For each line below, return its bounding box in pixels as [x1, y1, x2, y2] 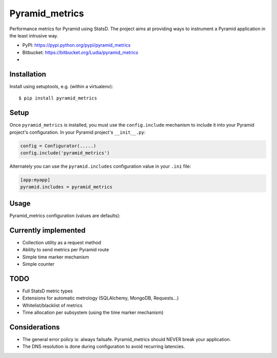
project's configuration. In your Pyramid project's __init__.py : [9, 129, 146, 135]
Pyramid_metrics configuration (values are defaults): [9, 212, 121, 218]
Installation [9, 70, 46, 78]
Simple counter [22, 261, 55, 267]
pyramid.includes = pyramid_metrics [20, 184, 113, 190]
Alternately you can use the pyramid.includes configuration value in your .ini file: [9, 163, 191, 169]
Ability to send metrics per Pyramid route [22, 247, 109, 253]
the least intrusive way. [9, 32, 58, 38]
